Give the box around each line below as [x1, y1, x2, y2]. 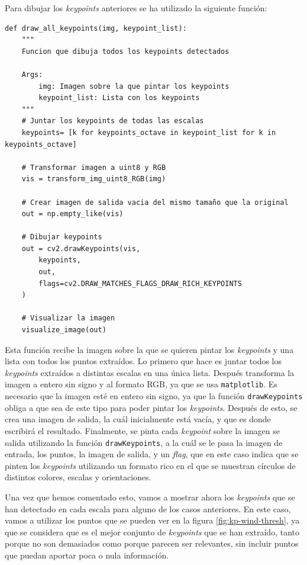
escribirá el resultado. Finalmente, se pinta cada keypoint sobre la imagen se [5, 424, 280, 436]
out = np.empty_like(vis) [21, 210, 124, 219]
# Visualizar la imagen [21, 314, 115, 323]
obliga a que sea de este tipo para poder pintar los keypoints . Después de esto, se [5, 401, 298, 413]
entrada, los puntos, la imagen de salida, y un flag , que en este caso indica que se [5, 448, 299, 460]
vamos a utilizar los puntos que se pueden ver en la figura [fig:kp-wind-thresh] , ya [5, 514, 300, 527]
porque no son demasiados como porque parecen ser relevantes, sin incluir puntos [5, 537, 299, 550]
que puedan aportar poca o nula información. [5, 548, 169, 561]
